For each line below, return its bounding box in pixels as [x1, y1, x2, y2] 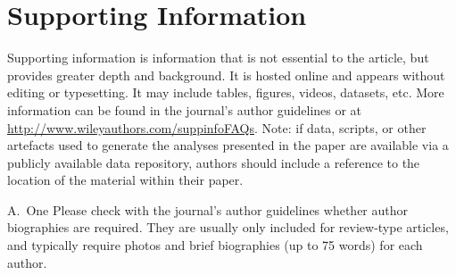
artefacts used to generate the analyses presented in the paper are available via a [7, 136, 449, 154]
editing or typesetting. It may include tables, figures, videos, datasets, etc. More [7, 83, 444, 102]
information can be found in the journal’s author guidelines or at [7, 100, 362, 119]
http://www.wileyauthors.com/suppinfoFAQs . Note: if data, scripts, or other [7, 118, 427, 137]
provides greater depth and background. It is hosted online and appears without [7, 65, 445, 84]
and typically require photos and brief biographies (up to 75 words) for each [7, 236, 423, 254]
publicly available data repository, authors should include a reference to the [7, 153, 420, 171]
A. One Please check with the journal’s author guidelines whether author [7, 200, 409, 219]
